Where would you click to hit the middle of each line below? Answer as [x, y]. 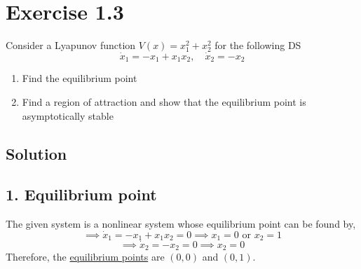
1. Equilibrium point [81, 194]
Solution [36, 153]
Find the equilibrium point [80, 78]
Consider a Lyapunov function [71, 45]
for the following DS [258, 45]
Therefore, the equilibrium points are [85, 257]
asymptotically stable [68, 115]
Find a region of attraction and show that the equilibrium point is [164, 101]
